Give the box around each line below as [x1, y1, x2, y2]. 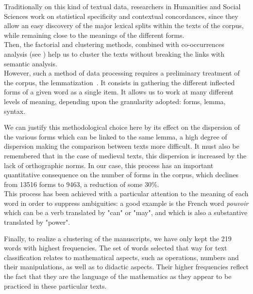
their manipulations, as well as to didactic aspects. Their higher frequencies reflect [4, 262, 249, 272]
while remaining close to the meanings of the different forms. [4, 30, 185, 40]
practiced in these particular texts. [4, 280, 107, 291]
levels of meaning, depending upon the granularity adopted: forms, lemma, [4, 96, 226, 106]
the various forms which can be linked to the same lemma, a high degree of [4, 131, 227, 141]
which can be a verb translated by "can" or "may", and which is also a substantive [4, 207, 248, 217]
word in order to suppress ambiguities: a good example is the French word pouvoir [4, 198, 249, 208]
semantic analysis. [4, 58, 57, 68]
